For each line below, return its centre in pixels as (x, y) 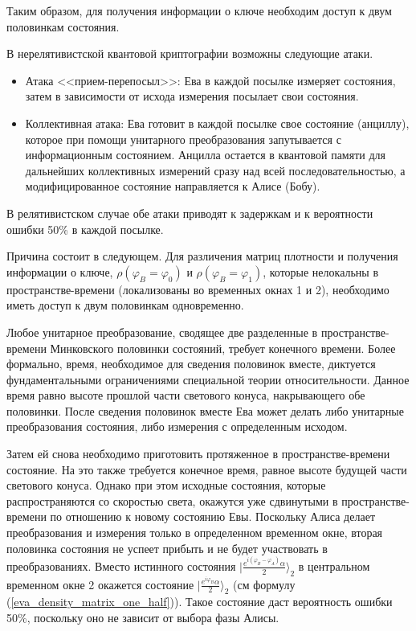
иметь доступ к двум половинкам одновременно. (125, 305)
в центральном (334, 565)
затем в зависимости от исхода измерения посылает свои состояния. (192, 96)
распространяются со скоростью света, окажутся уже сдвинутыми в (172, 500)
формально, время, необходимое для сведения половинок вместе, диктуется (191, 364)
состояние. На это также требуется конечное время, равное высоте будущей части (207, 469)
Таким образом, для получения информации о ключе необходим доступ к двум (199, 10)
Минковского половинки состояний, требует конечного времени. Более (223, 348)
